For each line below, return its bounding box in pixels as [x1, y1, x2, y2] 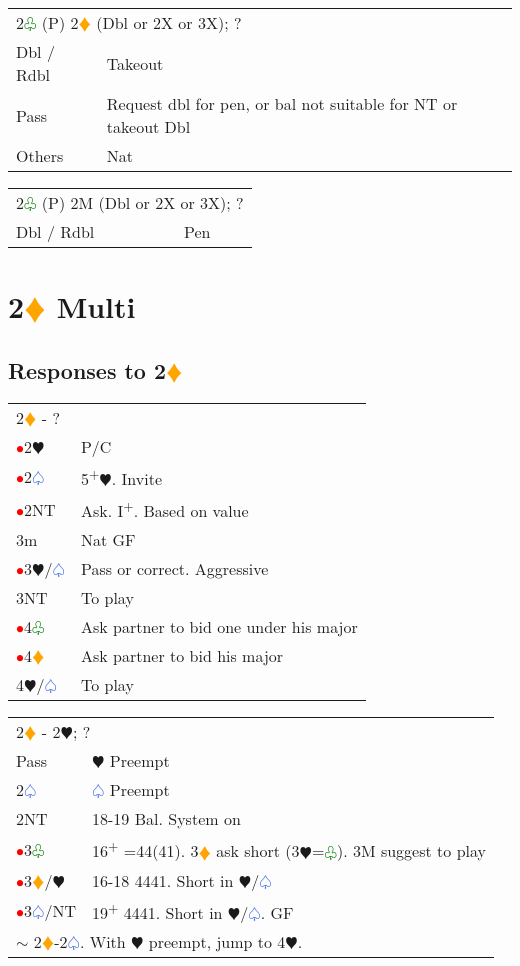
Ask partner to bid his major [80, 644, 284, 668]
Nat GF [80, 528, 136, 552]
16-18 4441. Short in [92, 868, 234, 892]
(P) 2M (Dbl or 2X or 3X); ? [41, 191, 244, 214]
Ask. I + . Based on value [80, 495, 249, 523]
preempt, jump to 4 [148, 929, 286, 953]
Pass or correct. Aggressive [80, 557, 269, 581]
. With [79, 929, 126, 953]
